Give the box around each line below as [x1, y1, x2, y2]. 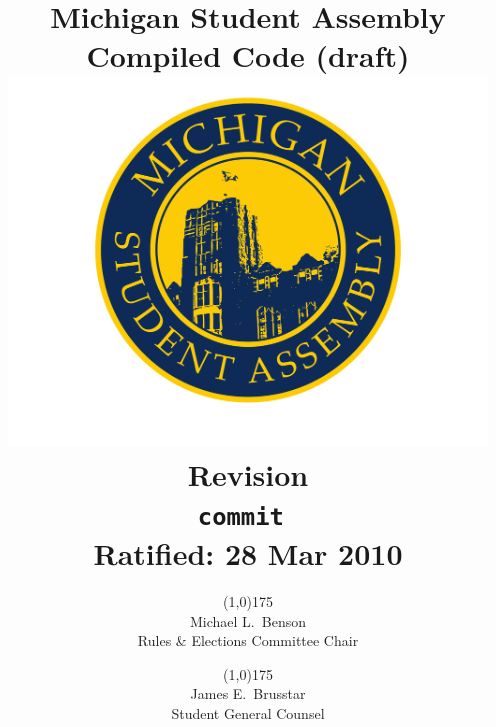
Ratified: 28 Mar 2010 [93, 533, 403, 574]
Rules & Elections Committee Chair [137, 630, 359, 651]
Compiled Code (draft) [86, 35, 410, 76]
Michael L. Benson [190, 610, 306, 631]
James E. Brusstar [190, 683, 306, 704]
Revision [187, 453, 309, 494]
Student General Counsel [171, 702, 325, 723]
